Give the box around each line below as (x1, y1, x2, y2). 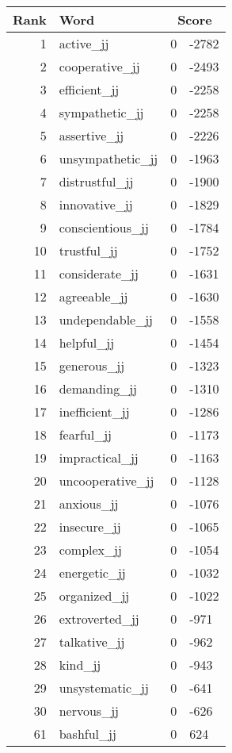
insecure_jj (59, 517, 121, 536)
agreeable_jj (59, 287, 128, 305)
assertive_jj (59, 126, 124, 144)
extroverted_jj (59, 609, 139, 628)
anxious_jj (59, 494, 119, 513)
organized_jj (59, 586, 130, 605)
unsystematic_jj (59, 678, 149, 697)
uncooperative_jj (59, 471, 154, 490)
